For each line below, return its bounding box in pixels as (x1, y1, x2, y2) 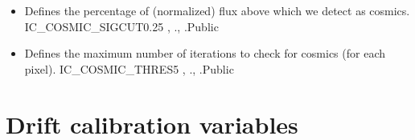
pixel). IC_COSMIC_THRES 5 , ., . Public (24, 60, 234, 77)
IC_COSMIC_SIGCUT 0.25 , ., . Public (24, 18, 219, 34)
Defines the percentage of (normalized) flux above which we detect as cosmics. (24, 2, 410, 18)
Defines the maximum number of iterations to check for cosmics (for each (24, 45, 386, 62)
